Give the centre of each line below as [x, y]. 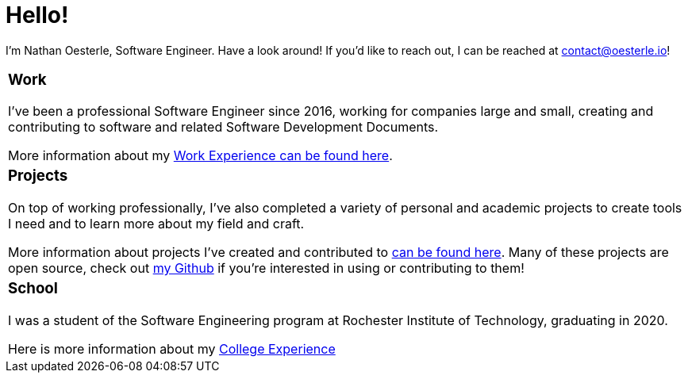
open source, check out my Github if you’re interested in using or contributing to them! [266, 268]
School [33, 289]
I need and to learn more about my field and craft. [156, 224]
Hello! [37, 15]
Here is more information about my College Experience [172, 348]
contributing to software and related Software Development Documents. [223, 127]
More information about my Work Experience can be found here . [200, 156]
